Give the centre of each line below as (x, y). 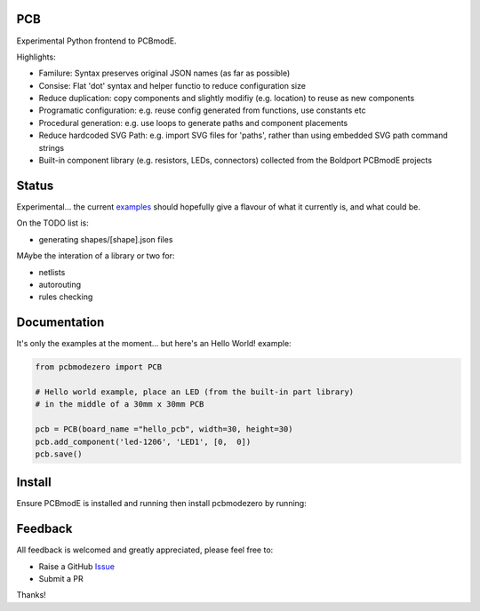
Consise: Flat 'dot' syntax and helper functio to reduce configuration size (172, 85)
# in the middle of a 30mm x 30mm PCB (120, 405)
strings (52, 147)
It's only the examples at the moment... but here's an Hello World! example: (154, 344)
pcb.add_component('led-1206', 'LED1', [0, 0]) (143, 441)
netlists (52, 272)
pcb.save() (59, 454)
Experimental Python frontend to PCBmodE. (96, 41)
